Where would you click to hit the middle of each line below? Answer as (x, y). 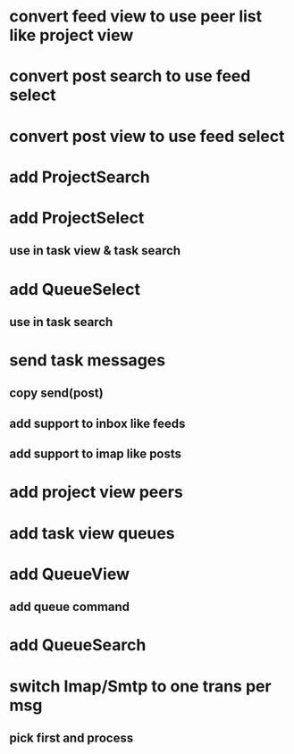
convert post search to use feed (130, 76)
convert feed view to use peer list (136, 17)
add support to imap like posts (95, 454)
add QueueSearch (78, 645)
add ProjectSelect (77, 218)
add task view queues (92, 533)
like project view (71, 35)
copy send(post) (57, 394)
